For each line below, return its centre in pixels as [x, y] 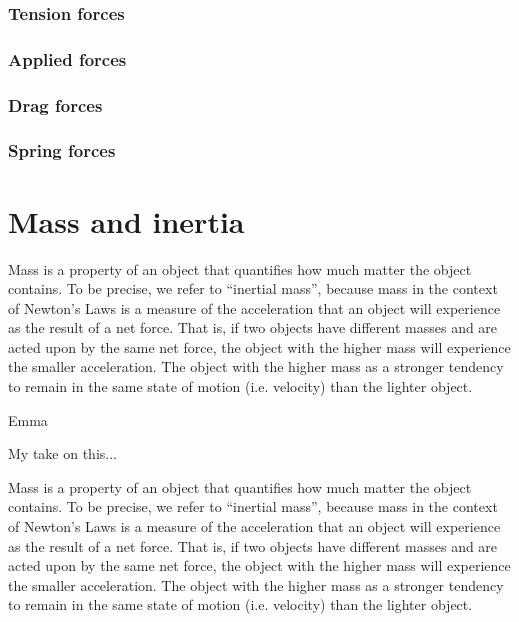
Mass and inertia [126, 220]
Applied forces [67, 58]
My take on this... [62, 453]
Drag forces [55, 104]
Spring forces [62, 150]
